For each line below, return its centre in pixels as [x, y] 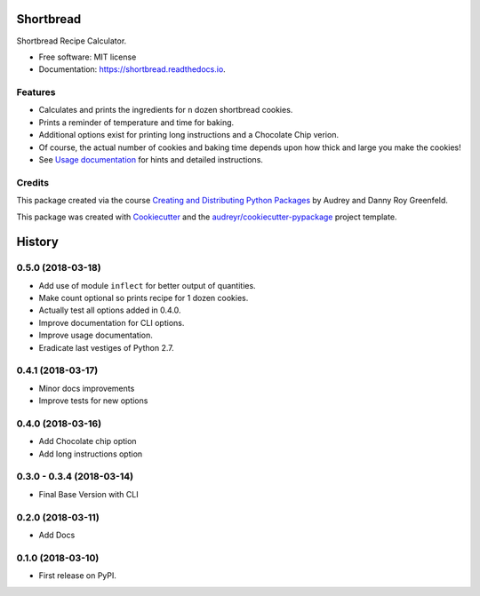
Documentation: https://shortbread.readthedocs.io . [132, 69]
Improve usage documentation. [96, 335]
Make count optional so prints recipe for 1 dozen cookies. [144, 298]
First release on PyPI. [78, 576]
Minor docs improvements [87, 388]
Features [36, 92]
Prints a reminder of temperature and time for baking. [136, 122]
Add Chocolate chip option [88, 441]
